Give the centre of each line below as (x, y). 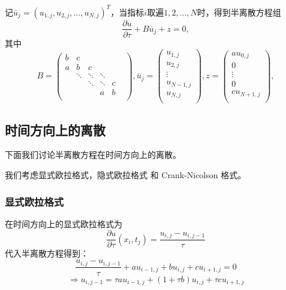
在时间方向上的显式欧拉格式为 (64, 223)
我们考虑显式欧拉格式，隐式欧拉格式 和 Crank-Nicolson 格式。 (126, 175)
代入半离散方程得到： (47, 253)
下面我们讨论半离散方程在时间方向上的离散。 (93, 155)
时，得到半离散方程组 (239, 12)
